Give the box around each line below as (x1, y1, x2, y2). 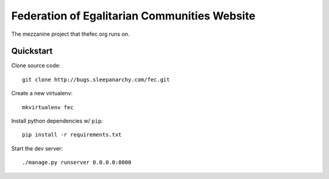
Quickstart (11, 46, 53, 56)
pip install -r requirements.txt (22, 131, 122, 138)
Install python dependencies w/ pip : (11, 117, 103, 124)
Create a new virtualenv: (11, 90, 73, 97)
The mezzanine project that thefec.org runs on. (11, 30, 130, 38)
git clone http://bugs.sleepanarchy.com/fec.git (22, 76, 170, 83)
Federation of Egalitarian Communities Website (11, 9, 256, 22)
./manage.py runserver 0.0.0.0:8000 (22, 159, 132, 166)
